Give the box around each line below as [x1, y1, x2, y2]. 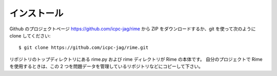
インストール [9, 8, 64, 19]
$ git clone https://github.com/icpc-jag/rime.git [18, 45, 149, 51]
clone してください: [9, 32, 51, 39]
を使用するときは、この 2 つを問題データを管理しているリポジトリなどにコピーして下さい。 [9, 63, 204, 69]
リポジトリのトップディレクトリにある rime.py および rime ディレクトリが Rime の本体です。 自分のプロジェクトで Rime [9, 56, 263, 62]
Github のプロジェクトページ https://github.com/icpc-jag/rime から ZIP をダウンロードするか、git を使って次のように [9, 26, 256, 32]
